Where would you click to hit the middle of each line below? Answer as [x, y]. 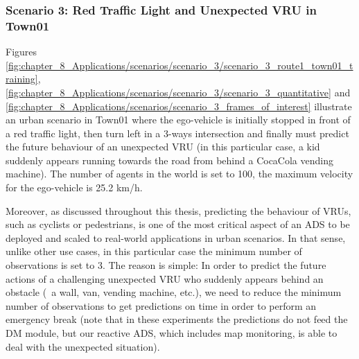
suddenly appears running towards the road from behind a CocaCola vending [169, 160]
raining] [22, 79]
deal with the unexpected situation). [83, 346]
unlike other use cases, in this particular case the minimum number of [154, 251]
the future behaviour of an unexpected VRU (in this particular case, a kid [163, 147]
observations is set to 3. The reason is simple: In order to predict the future [166, 265]
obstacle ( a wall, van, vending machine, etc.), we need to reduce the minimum [174, 292]
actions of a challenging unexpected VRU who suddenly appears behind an [165, 278]
